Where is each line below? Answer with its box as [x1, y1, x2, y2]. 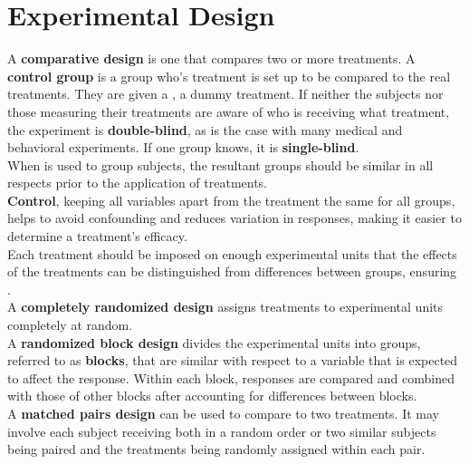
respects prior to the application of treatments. [7, 173, 267, 192]
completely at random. [7, 315, 133, 334]
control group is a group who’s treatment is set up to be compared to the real [7, 66, 451, 85]
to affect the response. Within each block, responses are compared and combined [7, 368, 455, 387]
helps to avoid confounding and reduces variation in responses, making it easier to [7, 208, 462, 227]
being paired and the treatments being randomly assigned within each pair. [7, 440, 426, 459]
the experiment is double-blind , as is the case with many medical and [7, 120, 403, 139]
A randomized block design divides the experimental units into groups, [7, 333, 421, 352]
